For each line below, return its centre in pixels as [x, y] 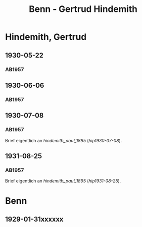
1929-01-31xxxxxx [34, 219]
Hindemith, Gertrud [46, 37]
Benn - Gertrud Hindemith [83, 9]
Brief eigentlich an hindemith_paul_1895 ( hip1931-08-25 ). [63, 181]
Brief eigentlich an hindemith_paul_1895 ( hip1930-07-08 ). [64, 140]
